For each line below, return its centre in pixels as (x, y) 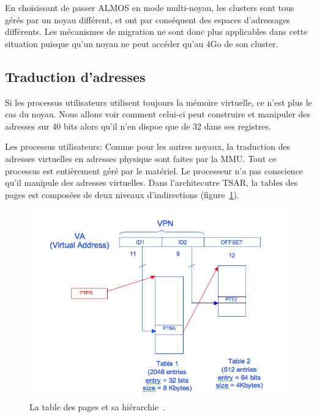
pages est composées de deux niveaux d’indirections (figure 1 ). (122, 194)
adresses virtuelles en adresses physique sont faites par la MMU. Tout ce (141, 158)
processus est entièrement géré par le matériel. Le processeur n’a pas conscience (154, 170)
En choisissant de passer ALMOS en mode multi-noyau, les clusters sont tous (150, 7)
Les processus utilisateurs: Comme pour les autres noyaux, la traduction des (148, 146)
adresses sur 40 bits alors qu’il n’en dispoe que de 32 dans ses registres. (138, 126)
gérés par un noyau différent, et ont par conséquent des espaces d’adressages (147, 19)
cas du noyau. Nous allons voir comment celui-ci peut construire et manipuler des (158, 114)
